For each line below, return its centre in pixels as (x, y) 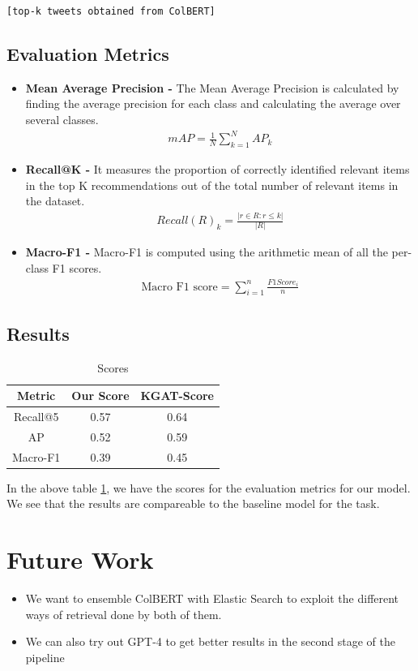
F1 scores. (77, 268)
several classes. (62, 120)
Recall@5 (36, 417)
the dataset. (55, 201)
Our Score (100, 396)
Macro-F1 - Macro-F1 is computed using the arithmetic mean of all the (207, 252)
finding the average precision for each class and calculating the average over (213, 103)
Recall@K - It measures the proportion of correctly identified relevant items (218, 168)
